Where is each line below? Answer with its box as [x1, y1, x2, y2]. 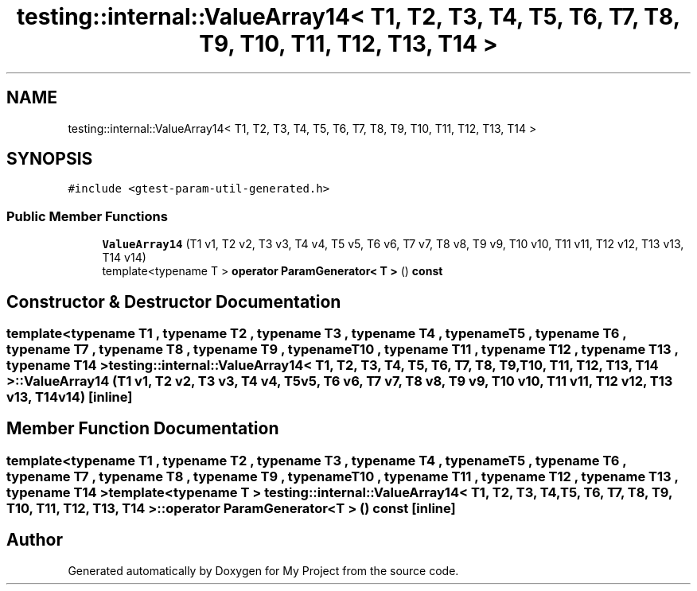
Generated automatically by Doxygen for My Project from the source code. [68, 563, 459, 577]
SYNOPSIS [6, 149, 93, 169]
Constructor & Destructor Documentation [6, 291, 341, 312]
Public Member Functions [6, 208, 168, 224]
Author [6, 530, 63, 550]
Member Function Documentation [6, 418, 279, 439]
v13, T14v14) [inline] [6, 389, 133, 406]
